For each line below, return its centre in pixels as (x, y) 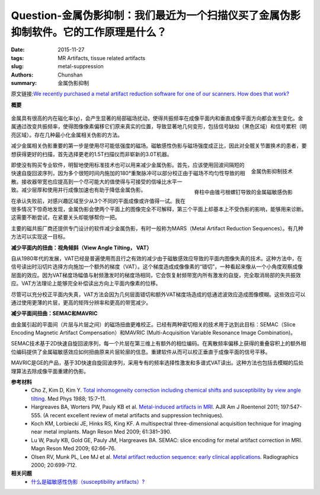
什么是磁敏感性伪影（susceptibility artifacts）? (88, 481)
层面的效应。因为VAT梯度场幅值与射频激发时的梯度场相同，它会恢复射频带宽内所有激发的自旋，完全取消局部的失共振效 (156, 275)
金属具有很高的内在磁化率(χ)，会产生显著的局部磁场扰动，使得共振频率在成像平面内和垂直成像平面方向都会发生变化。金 (157, 118)
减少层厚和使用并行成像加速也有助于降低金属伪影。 (84, 190)
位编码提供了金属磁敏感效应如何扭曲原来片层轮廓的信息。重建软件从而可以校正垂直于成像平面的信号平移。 (141, 352)
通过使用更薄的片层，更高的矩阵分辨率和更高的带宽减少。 (81, 302)
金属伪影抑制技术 (272, 171)
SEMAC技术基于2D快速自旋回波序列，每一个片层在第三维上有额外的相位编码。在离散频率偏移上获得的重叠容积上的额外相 (159, 344)
